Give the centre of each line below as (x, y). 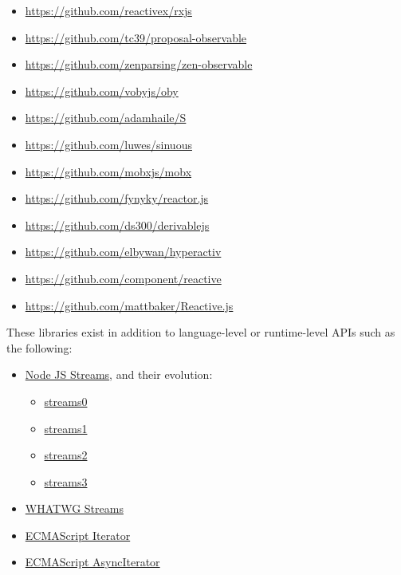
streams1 (66, 428)
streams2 (66, 455)
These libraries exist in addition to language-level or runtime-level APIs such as (201, 332)
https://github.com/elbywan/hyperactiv (123, 252)
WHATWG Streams (74, 508)
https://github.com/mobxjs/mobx (108, 171)
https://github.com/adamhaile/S (106, 118)
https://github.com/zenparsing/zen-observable (139, 64)
